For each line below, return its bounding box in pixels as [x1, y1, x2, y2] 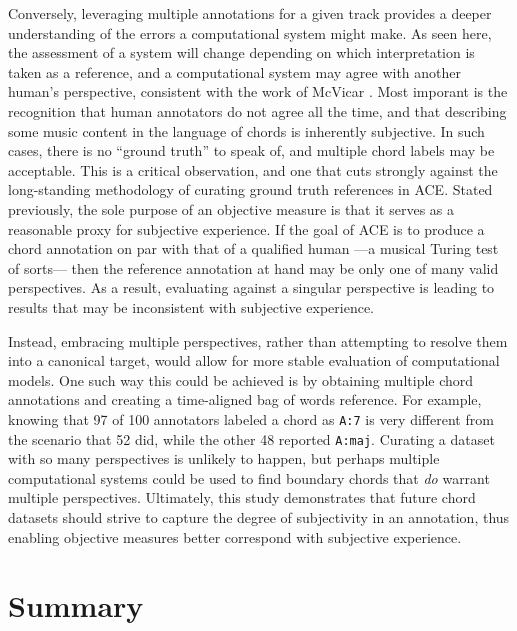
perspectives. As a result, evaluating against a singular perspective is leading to [8, 277, 495, 298]
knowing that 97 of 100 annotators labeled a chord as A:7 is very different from [8, 408, 494, 429]
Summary [8, 585, 144, 626]
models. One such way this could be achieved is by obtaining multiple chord [8, 369, 474, 390]
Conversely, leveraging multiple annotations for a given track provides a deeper [8, 3, 492, 23]
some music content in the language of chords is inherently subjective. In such [8, 120, 485, 141]
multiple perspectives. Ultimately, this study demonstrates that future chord [8, 487, 476, 508]
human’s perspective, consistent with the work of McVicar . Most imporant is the [8, 81, 508, 102]
